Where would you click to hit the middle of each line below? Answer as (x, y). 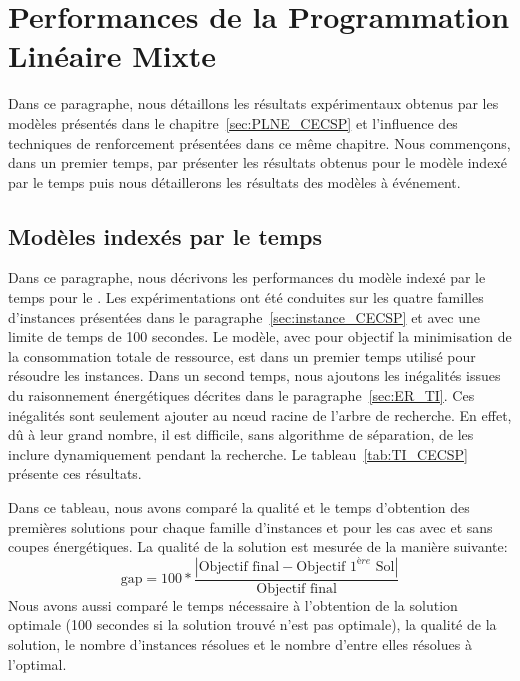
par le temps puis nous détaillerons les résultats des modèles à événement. (234, 181)
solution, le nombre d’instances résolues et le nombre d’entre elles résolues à (240, 644)
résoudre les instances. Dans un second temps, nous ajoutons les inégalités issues (254, 375)
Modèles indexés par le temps (165, 235)
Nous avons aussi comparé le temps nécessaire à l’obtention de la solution (233, 604)
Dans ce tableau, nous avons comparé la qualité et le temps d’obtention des (239, 507)
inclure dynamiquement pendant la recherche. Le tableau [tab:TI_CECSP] (238, 453)
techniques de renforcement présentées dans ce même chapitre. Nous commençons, (259, 142)
